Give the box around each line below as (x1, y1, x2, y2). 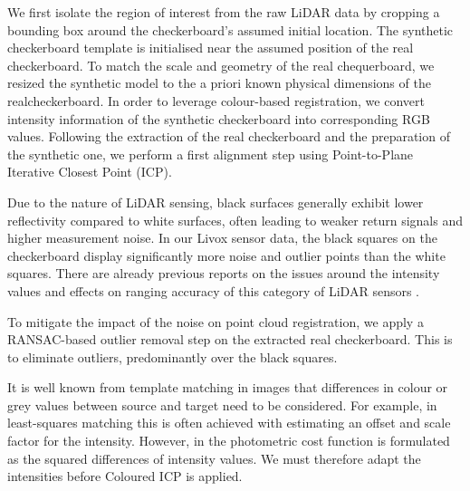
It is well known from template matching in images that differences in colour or (7, 378, 448, 397)
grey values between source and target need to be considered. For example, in (7, 395, 437, 414)
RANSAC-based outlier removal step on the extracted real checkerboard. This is (7, 330, 453, 349)
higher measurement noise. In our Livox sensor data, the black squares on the (7, 228, 437, 247)
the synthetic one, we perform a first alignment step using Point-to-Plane (7, 144, 414, 163)
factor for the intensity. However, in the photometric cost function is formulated (7, 431, 450, 450)
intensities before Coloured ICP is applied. (7, 467, 243, 486)
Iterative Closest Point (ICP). (7, 162, 172, 181)
